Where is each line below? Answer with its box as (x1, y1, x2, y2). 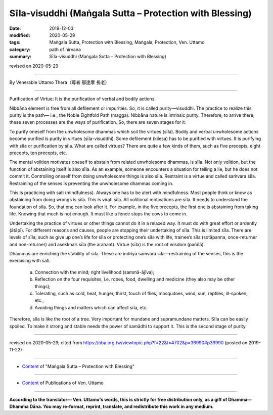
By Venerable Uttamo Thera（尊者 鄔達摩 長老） (9, 79, 110, 85)
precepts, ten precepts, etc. (9, 150, 68, 156)
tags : (9, 39, 21, 45)
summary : (9, 54, 32, 60)
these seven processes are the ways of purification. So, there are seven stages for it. (9, 119, 187, 125)
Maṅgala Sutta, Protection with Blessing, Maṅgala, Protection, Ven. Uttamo (49, 39, 205, 45)
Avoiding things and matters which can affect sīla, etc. (34, 304, 148, 310)
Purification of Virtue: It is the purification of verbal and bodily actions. (9, 96, 156, 102)
